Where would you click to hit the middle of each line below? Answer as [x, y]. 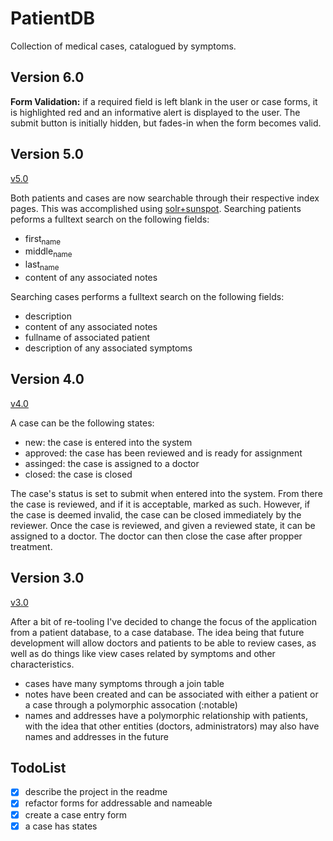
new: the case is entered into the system [108, 442]
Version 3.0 [47, 578]
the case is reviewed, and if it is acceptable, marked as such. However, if [160, 504]
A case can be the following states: [82, 423]
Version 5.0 [47, 154]
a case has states [61, 826]
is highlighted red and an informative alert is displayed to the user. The [155, 112]
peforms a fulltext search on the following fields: [110, 219]
